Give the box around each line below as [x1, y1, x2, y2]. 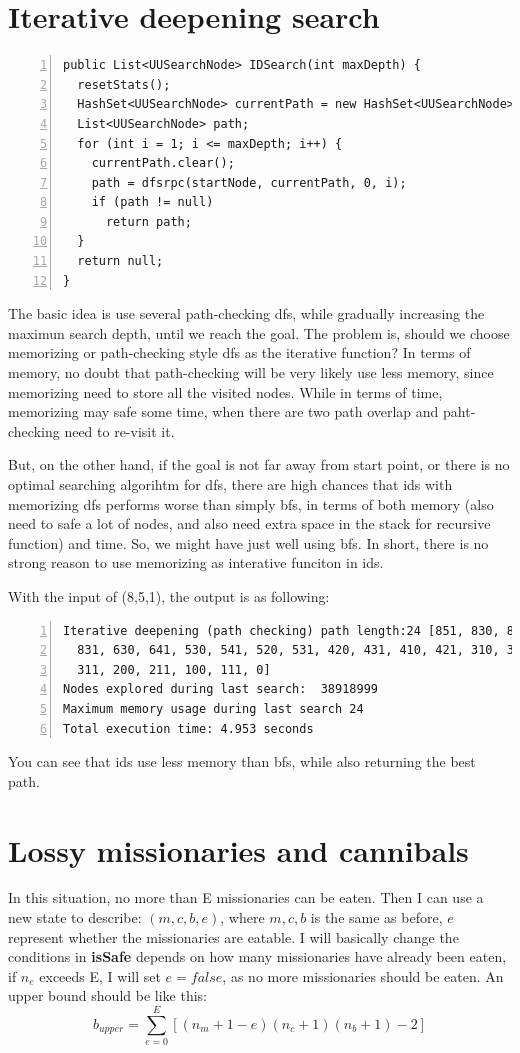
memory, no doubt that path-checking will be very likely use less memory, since [8, 362, 494, 383]
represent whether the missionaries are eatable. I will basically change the [8, 926, 459, 947]
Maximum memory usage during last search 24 [63, 701, 364, 716]
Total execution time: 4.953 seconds [63, 721, 314, 736]
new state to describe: [8, 907, 142, 928]
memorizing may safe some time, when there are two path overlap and [8, 401, 439, 422]
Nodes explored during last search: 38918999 [63, 682, 378, 697]
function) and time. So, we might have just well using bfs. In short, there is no [8, 532, 489, 553]
